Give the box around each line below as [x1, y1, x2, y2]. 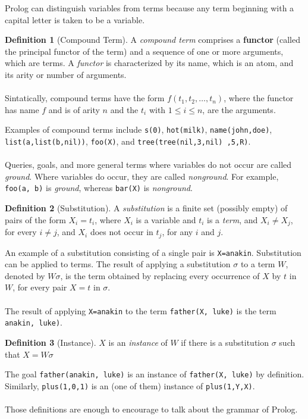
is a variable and [136, 213, 196, 226]
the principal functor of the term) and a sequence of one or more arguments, [5, 45, 284, 57]
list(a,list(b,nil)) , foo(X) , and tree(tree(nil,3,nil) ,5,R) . [5, 135, 251, 147]
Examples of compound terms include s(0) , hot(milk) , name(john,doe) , [5, 123, 272, 136]
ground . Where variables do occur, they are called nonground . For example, [5, 170, 279, 182]
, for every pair [12, 281, 67, 293]
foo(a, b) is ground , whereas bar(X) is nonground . [5, 182, 193, 194]
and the [110, 103, 139, 115]
